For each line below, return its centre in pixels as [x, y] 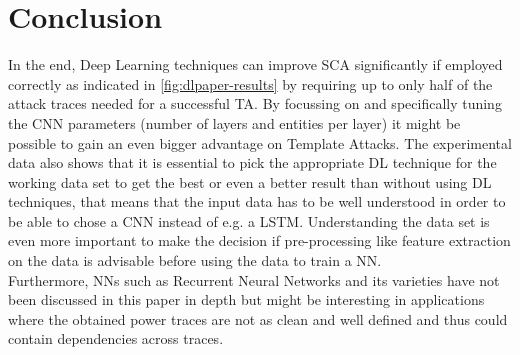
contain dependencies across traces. [116, 338]
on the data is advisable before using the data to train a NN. [195, 260]
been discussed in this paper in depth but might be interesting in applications [246, 299]
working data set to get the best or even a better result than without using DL [250, 181]
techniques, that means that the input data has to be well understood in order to [257, 201]
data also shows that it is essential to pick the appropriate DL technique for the [252, 162]
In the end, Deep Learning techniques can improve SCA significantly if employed [255, 64]
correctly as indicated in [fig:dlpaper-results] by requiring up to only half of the [250, 83]
